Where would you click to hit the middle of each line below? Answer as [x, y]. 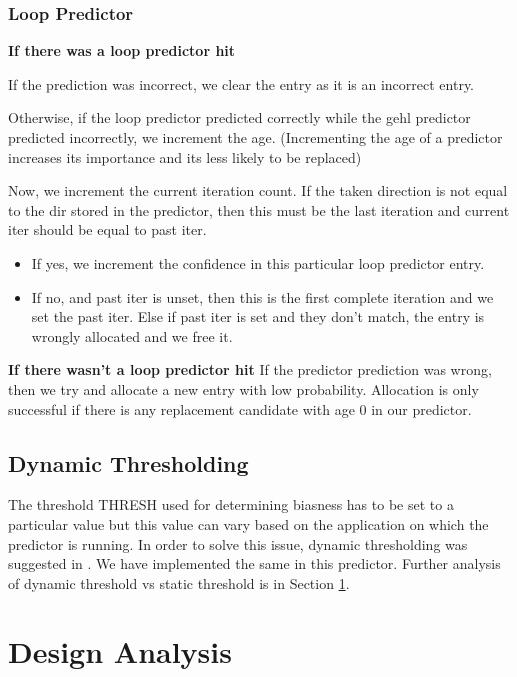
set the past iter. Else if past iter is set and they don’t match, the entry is [258, 316]
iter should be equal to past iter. [107, 229]
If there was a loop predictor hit [122, 50]
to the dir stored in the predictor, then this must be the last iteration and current [259, 209]
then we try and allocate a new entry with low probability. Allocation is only [243, 388]
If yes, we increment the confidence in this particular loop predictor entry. [258, 262]
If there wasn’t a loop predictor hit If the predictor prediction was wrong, [250, 369]
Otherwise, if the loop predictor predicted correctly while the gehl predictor [239, 117]
